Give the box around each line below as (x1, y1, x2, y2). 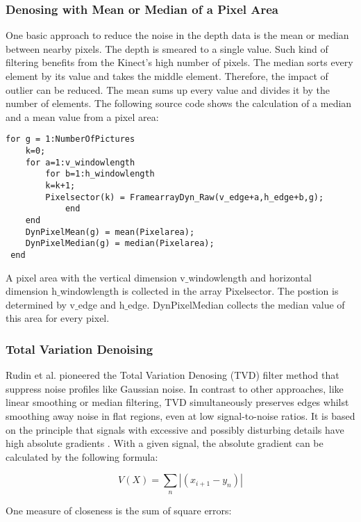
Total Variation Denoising (6, 340, 153, 357)
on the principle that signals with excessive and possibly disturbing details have (6, 422, 344, 437)
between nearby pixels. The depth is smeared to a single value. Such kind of (6, 41, 328, 56)
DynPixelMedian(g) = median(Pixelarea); (25, 238, 215, 249)
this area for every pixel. (6, 311, 110, 325)
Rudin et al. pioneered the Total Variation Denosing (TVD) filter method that (6, 368, 339, 382)
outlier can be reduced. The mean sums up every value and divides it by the (6, 82, 330, 97)
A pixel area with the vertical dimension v (6, 270, 185, 284)
